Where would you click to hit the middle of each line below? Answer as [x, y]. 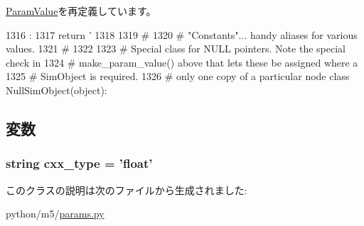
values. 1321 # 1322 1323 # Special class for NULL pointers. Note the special [176, 49]
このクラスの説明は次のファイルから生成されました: [127, 190]
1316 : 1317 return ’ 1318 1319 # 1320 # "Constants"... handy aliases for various [182, 34]
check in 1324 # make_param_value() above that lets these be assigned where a [182, 62]
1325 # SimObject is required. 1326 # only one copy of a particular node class [178, 76]
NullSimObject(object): [57, 90]
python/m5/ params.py [55, 214]
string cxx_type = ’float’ [79, 163]
